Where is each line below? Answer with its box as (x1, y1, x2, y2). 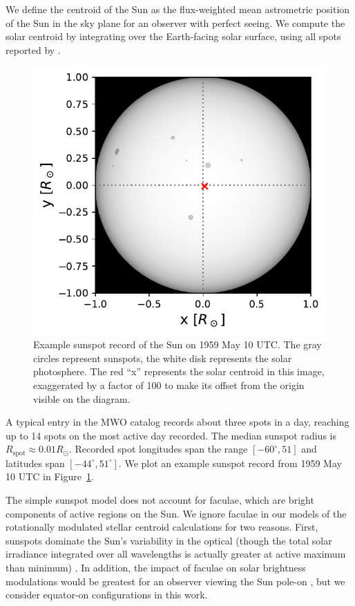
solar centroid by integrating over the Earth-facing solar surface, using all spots (6, 29, 341, 44)
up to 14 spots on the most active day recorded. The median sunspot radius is (6, 428, 336, 442)
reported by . (6, 42, 61, 57)
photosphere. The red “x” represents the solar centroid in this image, (33, 364, 325, 379)
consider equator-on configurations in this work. (6, 587, 208, 602)
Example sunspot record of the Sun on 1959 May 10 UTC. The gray (33, 337, 322, 352)
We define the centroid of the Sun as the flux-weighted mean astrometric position (6, 2, 350, 16)
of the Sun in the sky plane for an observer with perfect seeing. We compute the (6, 15, 345, 30)
